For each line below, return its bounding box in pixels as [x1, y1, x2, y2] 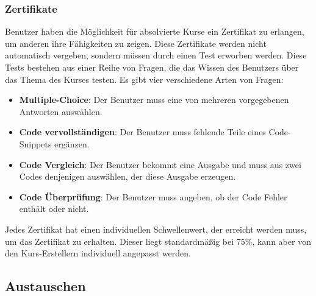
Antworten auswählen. [19, 105, 102, 118]
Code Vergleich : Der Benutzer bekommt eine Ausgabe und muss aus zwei [19, 158, 301, 171]
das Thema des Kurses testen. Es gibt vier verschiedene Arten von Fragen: [5, 72, 284, 85]
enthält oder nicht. [19, 202, 89, 215]
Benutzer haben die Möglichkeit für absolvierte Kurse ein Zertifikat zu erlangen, [5, 25, 304, 38]
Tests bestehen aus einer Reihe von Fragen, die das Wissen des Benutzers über [5, 61, 299, 73]
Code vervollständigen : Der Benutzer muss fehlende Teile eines [19, 125, 266, 138]
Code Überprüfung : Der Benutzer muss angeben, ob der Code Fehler [19, 190, 287, 203]
